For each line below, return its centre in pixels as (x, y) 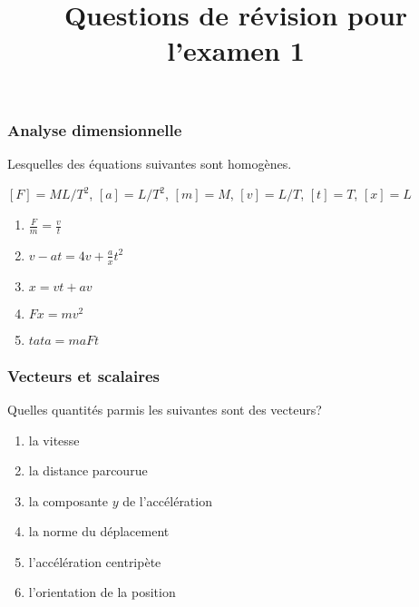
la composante (68, 500)
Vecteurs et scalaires (83, 375)
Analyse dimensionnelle (95, 129)
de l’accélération (167, 500)
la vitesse (54, 440)
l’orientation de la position (102, 592)
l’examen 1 (236, 50)
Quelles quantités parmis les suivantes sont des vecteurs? (165, 409)
